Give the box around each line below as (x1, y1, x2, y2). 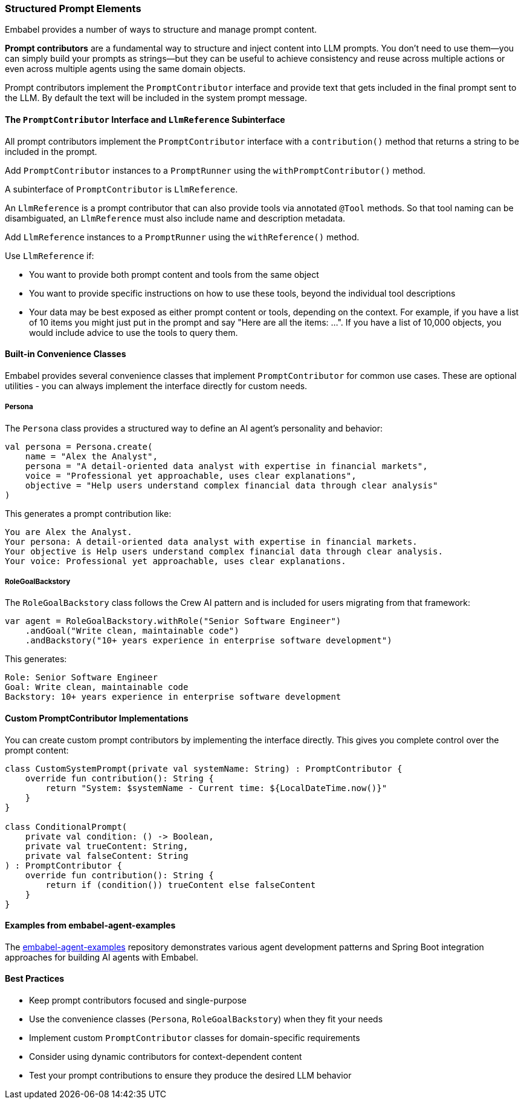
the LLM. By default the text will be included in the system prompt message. (5, 93, 308, 103)
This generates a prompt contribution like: (5, 508, 172, 519)
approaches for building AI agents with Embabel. (5, 951, 199, 962)
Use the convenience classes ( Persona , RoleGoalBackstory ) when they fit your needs (29, 1014, 383, 1025)
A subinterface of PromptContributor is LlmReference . (5, 183, 238, 194)
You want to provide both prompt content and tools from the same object (29, 269, 319, 280)
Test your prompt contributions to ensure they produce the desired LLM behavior (29, 1070, 352, 1081)
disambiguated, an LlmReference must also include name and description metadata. (5, 212, 346, 223)
